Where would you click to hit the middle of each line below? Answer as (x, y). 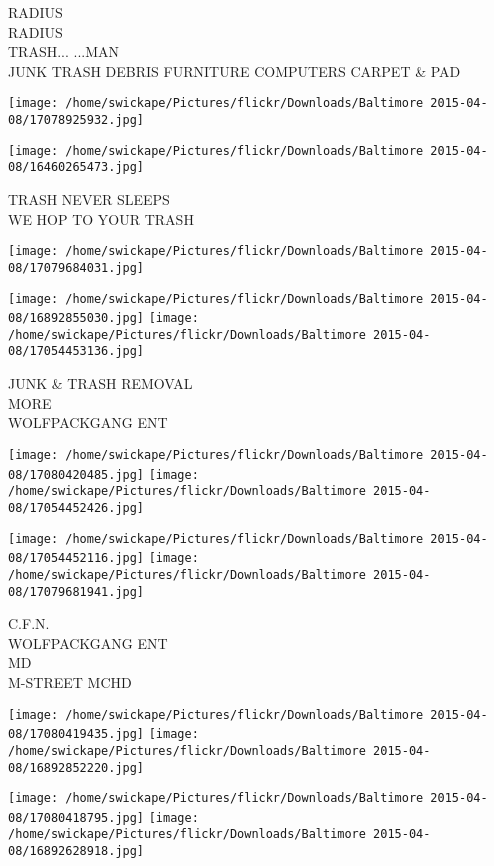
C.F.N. (29, 623)
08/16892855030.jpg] (76, 318)
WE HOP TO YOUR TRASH (101, 218)
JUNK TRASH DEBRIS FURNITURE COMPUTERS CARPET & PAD (234, 70)
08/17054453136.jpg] (76, 351)
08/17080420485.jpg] (76, 474)
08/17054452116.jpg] (76, 558)
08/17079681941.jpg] (76, 591)
